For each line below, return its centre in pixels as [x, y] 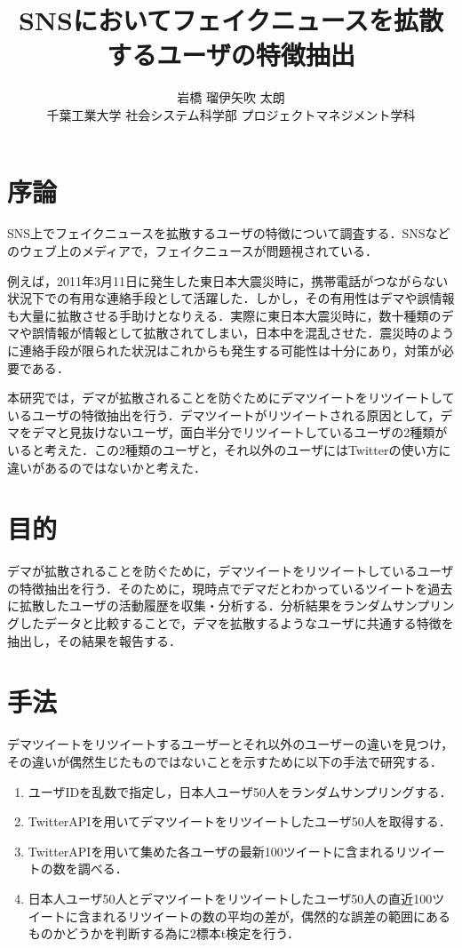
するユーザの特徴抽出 [231, 55]
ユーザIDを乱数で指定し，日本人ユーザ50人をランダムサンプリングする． [240, 791]
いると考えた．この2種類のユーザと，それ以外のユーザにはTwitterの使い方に [229, 449]
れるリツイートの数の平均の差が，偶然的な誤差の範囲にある [276, 916]
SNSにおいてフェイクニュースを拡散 [231, 20]
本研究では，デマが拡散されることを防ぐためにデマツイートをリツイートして [231, 398]
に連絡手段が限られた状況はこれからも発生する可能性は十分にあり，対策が [225, 350]
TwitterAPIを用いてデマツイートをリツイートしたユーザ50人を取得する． [239, 821]
